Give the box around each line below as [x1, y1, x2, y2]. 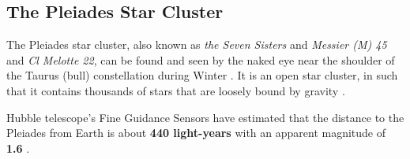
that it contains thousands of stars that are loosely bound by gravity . [6, 82, 345, 98]
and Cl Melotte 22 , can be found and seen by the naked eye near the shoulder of [6, 51, 395, 68]
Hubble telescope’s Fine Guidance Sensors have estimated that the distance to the [6, 109, 404, 125]
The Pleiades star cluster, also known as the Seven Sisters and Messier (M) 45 [6, 36, 387, 53]
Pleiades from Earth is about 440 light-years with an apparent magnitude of [6, 124, 386, 141]
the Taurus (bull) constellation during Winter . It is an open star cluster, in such [6, 67, 398, 83]
